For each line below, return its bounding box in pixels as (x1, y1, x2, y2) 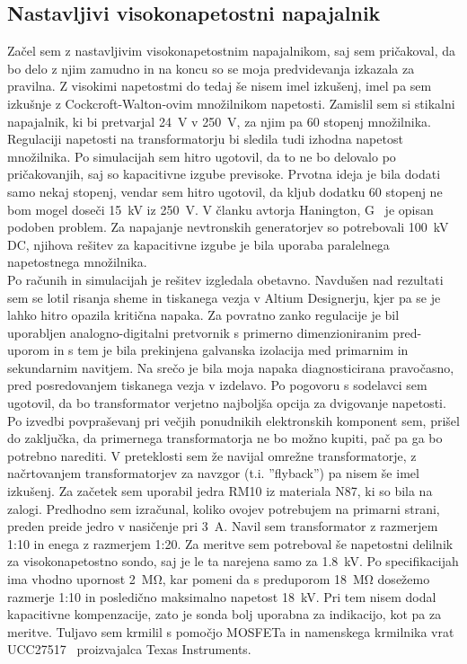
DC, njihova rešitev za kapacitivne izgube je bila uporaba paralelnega (7, 235, 390, 253)
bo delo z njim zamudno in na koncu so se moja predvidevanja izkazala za (7, 58, 415, 77)
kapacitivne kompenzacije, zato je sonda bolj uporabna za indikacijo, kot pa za (7, 605, 442, 624)
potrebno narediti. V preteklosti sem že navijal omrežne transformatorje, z (7, 446, 417, 465)
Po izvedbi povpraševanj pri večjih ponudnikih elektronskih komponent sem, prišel (7, 411, 460, 429)
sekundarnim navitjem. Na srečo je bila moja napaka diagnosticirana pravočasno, (7, 358, 454, 376)
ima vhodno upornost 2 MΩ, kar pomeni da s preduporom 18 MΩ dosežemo (7, 570, 430, 589)
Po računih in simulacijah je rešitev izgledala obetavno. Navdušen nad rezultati (7, 270, 444, 288)
